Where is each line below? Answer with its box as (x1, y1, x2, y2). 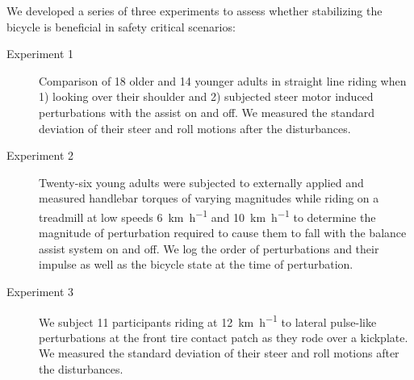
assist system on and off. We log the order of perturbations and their (39, 240, 379, 257)
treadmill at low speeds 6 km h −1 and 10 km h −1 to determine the (39, 206, 376, 225)
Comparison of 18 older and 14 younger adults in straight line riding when (39, 72, 407, 89)
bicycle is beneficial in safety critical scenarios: (6, 18, 236, 35)
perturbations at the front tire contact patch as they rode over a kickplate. (39, 328, 408, 345)
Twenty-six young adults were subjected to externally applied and (39, 173, 364, 190)
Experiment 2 (6, 147, 74, 164)
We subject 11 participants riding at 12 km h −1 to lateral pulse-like (39, 311, 377, 330)
